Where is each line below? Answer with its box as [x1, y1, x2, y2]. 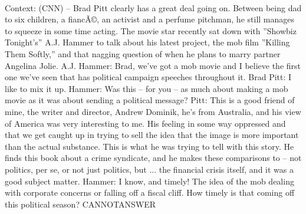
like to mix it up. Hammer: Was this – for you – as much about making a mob [5, 82, 288, 94]
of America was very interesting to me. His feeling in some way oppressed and [5, 117, 286, 129]
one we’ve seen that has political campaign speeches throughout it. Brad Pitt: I [5, 71, 292, 83]
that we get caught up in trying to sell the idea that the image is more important [5, 129, 299, 141]
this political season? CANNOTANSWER [5, 197, 156, 210]
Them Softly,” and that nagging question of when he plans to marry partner [5, 47, 281, 60]
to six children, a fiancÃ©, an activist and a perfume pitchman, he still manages [5, 13, 295, 25]
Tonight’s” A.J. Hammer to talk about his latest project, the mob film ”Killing [5, 36, 290, 48]
